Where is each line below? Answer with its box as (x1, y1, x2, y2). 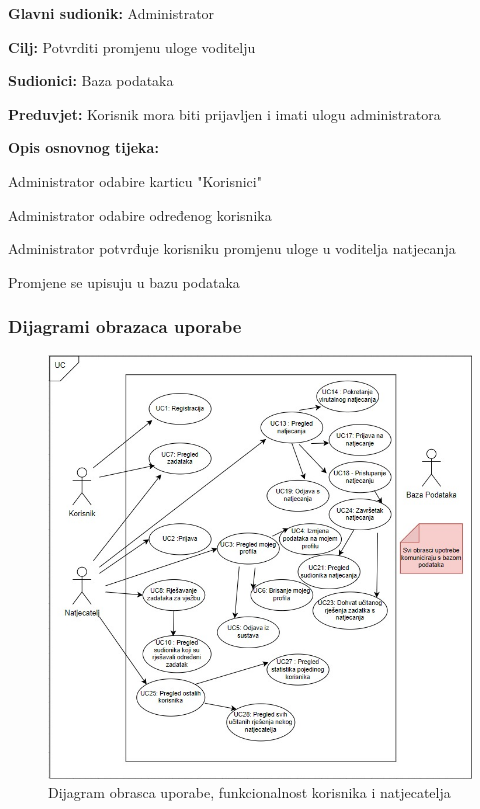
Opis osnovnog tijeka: (8, 137, 159, 158)
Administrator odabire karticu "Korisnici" (8, 170, 262, 191)
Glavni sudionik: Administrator (8, 3, 215, 23)
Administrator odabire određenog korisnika (8, 204, 272, 225)
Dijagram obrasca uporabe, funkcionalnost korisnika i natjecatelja (48, 782, 451, 803)
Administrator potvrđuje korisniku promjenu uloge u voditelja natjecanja (8, 238, 456, 259)
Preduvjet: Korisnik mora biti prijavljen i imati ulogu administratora (8, 103, 441, 124)
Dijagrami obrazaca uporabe (8, 314, 242, 339)
